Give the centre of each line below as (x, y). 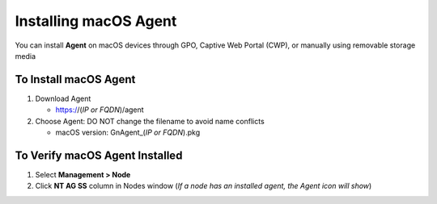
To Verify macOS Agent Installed (99, 155)
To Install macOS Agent (75, 79)
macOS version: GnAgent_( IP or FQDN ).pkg (128, 132)
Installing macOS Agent (96, 21)
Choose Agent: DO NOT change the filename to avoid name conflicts (150, 121)
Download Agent (63, 98)
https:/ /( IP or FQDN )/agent (100, 110)
